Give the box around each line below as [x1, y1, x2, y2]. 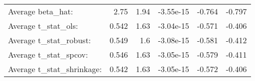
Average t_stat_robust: [8, 34, 91, 46]
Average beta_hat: [8, 5, 73, 17]
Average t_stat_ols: [8, 20, 78, 31]
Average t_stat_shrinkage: [8, 63, 102, 75]
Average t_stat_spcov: [8, 49, 88, 60]
